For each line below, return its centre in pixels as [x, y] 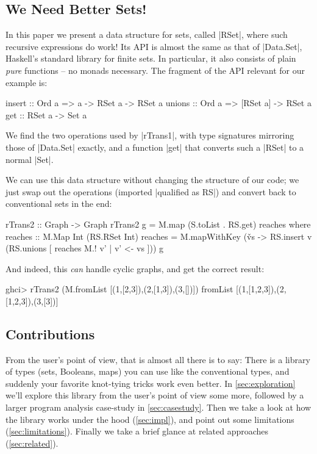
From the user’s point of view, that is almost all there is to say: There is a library [158, 359]
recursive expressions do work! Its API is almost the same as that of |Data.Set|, [154, 46]
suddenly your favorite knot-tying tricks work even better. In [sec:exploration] [151, 383]
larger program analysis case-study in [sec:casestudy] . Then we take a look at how [158, 407]
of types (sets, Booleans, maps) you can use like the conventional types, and [148, 371]
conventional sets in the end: [59, 204]
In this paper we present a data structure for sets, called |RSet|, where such [147, 34]
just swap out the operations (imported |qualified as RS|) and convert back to [151, 191]
